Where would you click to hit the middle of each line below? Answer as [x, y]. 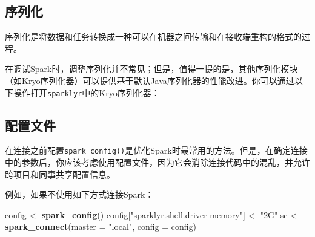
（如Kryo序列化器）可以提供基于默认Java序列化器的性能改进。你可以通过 [150, 80]
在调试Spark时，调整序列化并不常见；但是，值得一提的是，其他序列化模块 [151, 69]
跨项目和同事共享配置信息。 [60, 174]
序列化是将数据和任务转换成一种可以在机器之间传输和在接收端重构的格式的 [153, 37]
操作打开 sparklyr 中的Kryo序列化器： [86, 92]
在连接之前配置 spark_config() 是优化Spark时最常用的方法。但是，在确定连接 [156, 150]
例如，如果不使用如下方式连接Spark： [79, 194]
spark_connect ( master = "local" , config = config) [101, 226]
